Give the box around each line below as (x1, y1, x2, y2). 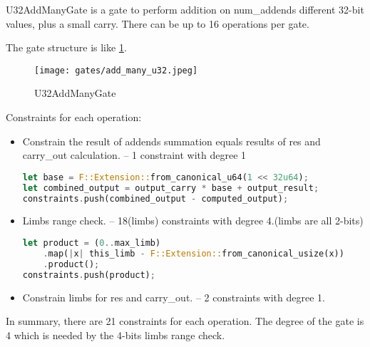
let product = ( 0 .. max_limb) (22, 238, 161, 249)
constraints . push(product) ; (22, 269, 155, 280)
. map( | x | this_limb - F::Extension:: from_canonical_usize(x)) (43, 248, 344, 259)
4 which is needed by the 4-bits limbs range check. (6, 327, 225, 342)
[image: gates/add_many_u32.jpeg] (34, 65, 198, 76)
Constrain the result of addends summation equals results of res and (22, 133, 321, 148)
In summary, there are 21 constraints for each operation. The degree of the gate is (6, 314, 364, 328)
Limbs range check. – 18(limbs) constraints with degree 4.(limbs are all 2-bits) (22, 213, 364, 228)
